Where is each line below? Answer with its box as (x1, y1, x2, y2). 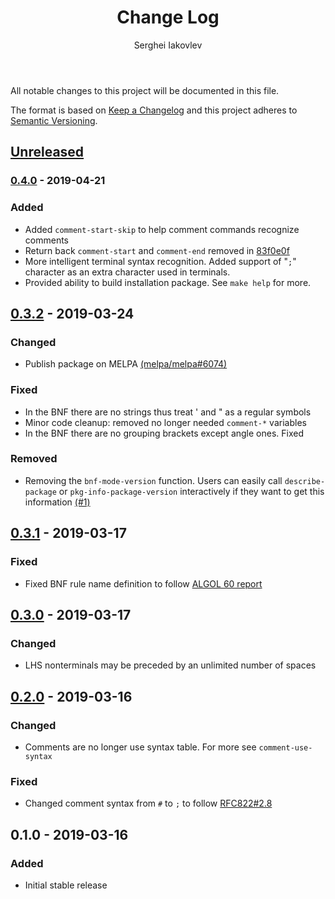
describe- (284, 476, 326, 486)
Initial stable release (24, 879, 108, 891)
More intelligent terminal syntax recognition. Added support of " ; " (24, 255, 297, 267)
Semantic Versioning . (10, 114, 98, 126)
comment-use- (258, 742, 313, 753)
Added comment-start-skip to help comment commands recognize (24, 223, 300, 235)
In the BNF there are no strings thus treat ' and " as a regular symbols (24, 406, 312, 418)
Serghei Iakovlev (133, 39, 203, 51)
